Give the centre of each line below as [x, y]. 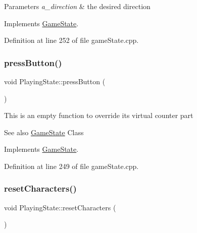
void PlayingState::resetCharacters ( [60, 207]
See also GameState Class [44, 132]
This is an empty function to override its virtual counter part [99, 115]
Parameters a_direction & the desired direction [77, 6]
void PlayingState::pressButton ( [55, 81]
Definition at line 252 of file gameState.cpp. [71, 40]
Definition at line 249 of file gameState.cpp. [71, 166]
